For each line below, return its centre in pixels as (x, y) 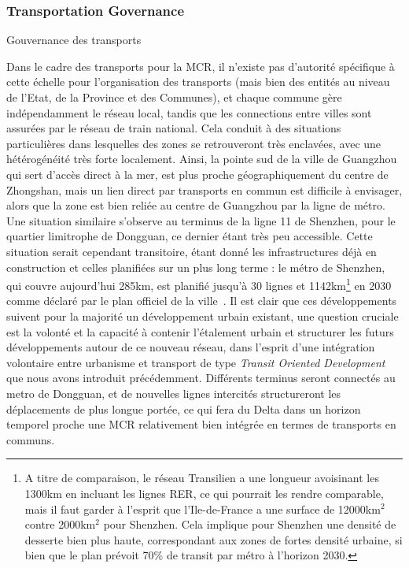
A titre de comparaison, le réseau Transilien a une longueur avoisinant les (202, 478)
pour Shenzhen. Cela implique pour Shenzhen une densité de (250, 524)
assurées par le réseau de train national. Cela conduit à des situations (174, 128)
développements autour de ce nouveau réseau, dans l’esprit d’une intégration (191, 347)
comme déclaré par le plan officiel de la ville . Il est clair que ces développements (202, 301)
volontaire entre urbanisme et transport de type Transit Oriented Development (196, 362)
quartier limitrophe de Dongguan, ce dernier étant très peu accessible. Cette (190, 236)
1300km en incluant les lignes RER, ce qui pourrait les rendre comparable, (204, 493)
